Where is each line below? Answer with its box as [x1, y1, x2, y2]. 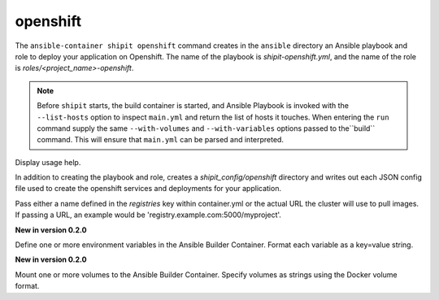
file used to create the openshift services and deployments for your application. [15, 184, 282, 193]
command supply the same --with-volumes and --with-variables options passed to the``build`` [37, 123, 376, 133]
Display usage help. [15, 157, 81, 167]
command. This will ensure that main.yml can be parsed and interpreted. [37, 135, 285, 145]
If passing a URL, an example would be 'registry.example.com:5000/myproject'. [15, 210, 282, 220]
